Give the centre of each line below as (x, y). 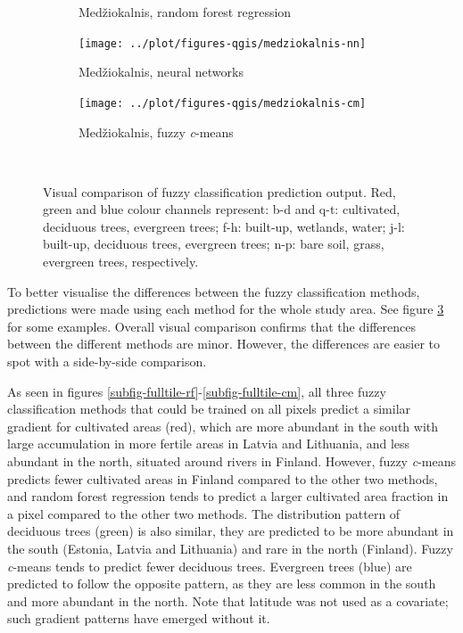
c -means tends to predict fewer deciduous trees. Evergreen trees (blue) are (210, 566)
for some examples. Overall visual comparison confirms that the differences (211, 326)
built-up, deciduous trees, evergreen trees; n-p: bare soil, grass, (214, 244)
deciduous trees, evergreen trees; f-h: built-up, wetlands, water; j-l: (224, 226)
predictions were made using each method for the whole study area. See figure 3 (226, 309)
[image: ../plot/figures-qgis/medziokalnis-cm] (223, 103)
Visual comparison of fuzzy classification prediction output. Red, (219, 191)
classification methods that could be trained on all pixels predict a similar (209, 409)
